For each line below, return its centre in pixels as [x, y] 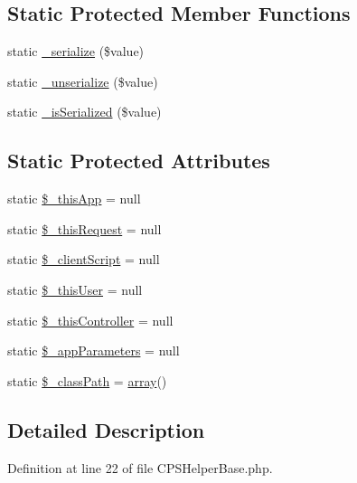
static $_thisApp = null [74, 199]
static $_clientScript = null [84, 259]
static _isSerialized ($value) [85, 112]
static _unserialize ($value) [83, 81]
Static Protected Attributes [139, 161]
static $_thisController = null [90, 320]
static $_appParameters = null [94, 350]
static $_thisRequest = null [85, 228]
